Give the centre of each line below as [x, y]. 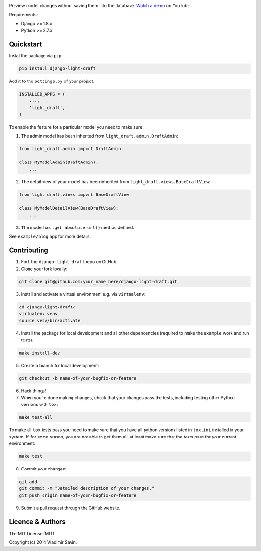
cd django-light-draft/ [47, 307]
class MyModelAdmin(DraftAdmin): [59, 162]
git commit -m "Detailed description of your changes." [87, 488]
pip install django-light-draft [58, 69]
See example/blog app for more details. [50, 236]
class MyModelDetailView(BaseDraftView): [69, 208]
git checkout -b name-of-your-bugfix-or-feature [78, 378]
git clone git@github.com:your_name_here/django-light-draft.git [98, 282]
